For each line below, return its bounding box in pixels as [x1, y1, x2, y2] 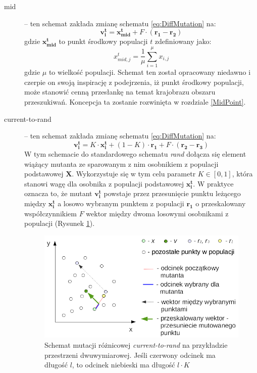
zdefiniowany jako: [155, 36, 212, 46]
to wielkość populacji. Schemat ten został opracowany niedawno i [48, 67, 251, 77]
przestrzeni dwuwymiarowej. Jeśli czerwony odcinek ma [44, 349, 216, 360]
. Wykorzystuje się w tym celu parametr [72, 168, 196, 179]
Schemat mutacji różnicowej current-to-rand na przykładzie [44, 340, 228, 350]
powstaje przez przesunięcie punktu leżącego [104, 188, 241, 199]
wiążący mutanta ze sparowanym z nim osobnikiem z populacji [24, 158, 219, 169]
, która [232, 168, 253, 179]
